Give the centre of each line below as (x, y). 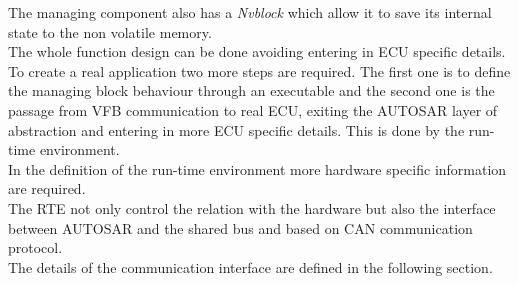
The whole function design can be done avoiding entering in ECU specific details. (257, 51)
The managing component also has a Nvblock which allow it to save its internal (250, 12)
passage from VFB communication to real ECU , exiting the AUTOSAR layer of (253, 109)
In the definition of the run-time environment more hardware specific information (257, 168)
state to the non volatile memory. (110, 31)
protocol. (35, 247)
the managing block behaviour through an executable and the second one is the (251, 90)
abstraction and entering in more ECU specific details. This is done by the (236, 129)
